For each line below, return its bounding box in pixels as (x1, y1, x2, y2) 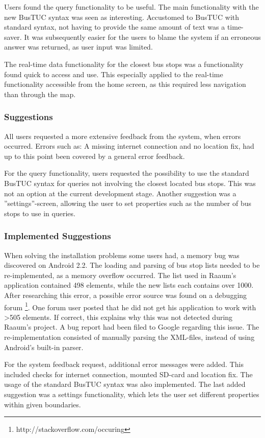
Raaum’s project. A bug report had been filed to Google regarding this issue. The (4, 321, 259, 332)
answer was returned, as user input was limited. (4, 41, 153, 52)
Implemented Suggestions (4, 229, 111, 242)
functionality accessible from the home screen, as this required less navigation (4, 79, 246, 89)
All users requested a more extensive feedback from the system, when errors (4, 130, 241, 141)
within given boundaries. (4, 399, 81, 409)
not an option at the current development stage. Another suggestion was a (4, 188, 236, 198)
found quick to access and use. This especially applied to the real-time (4, 68, 223, 79)
